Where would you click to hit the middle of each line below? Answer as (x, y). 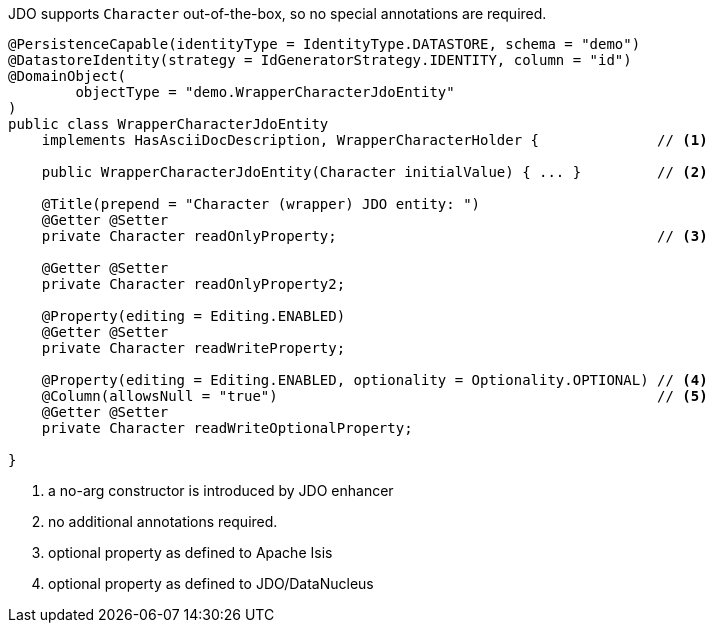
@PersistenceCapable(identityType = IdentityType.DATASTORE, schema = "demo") (324, 44)
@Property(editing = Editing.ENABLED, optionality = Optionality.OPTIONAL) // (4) (374, 380)
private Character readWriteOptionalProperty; (227, 428)
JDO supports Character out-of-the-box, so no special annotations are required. (277, 13)
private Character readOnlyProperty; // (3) (374, 236)
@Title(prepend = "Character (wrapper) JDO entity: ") (261, 204)
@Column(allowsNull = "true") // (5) (374, 396)
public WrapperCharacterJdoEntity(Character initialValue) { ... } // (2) (374, 172)
